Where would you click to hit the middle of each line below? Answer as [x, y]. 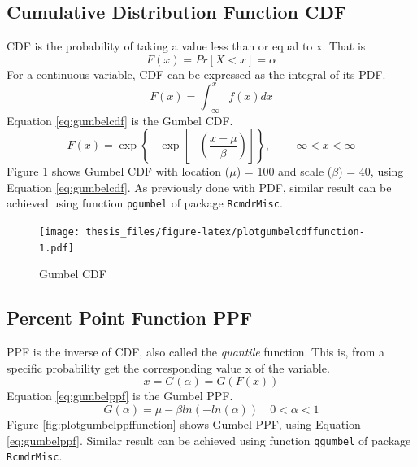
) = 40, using [371, 171]
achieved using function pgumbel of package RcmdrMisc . [145, 203]
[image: [60, 232]
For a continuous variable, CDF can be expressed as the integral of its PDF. [196, 74]
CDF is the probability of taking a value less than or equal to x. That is [186, 46]
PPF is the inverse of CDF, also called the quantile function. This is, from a [196, 352]
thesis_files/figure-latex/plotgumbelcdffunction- [225, 232]
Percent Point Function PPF [130, 318]
